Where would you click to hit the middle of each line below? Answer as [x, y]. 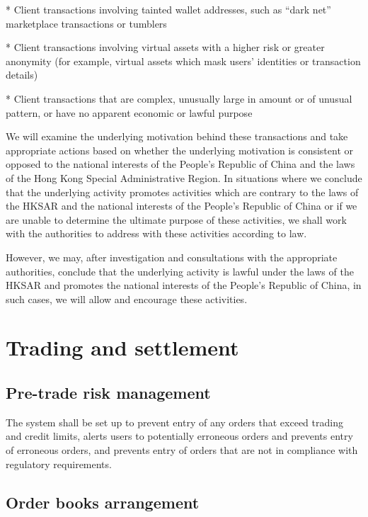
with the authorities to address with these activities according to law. [156, 233]
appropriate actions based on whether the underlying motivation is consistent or [179, 150]
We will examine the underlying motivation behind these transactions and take [177, 136]
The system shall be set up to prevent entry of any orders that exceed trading [174, 422]
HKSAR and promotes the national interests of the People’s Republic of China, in [184, 285]
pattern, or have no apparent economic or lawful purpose [129, 112]
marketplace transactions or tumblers [86, 23]
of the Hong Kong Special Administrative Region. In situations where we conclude [184, 177]
